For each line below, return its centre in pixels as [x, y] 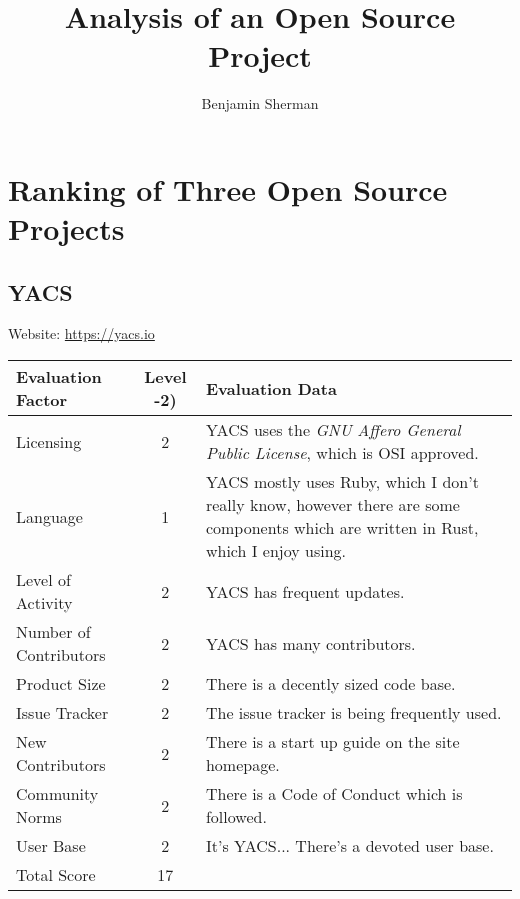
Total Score [56, 875]
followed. [236, 817]
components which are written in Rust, [342, 528]
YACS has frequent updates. [305, 591]
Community [57, 794]
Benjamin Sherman [260, 103]
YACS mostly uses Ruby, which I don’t [342, 482]
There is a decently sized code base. [330, 684]
